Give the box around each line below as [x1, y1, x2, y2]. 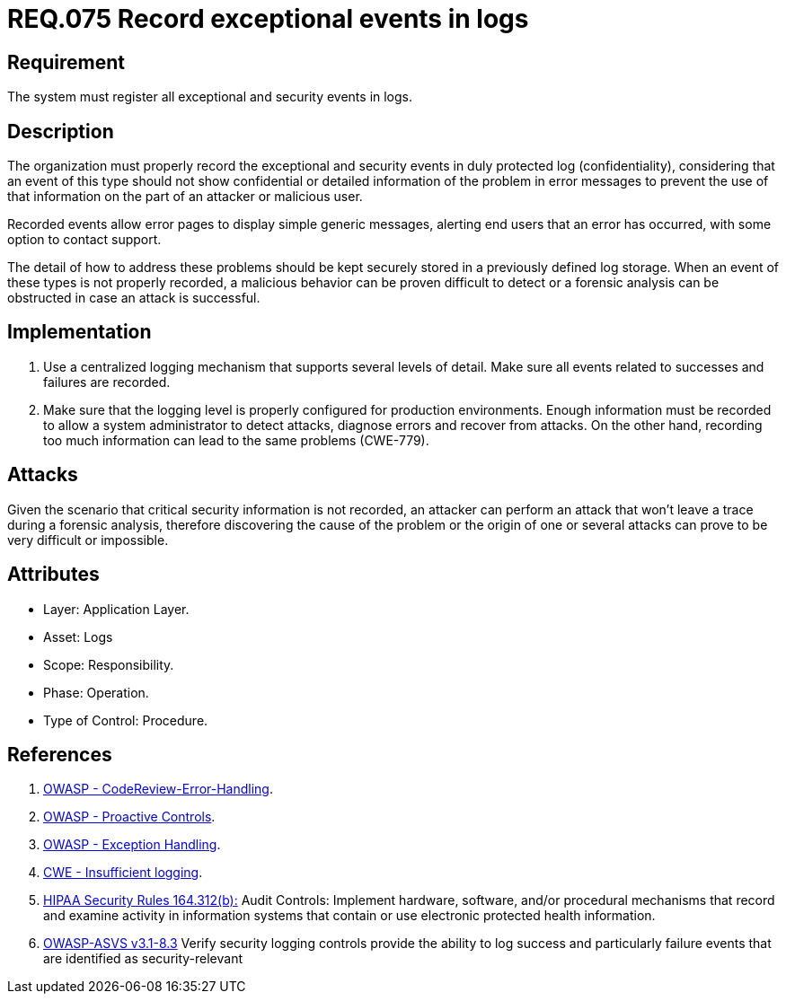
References [7, 742, 112, 766]
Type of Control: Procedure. [43, 712, 208, 728]
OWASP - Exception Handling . [43, 837, 221, 853]
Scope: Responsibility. [43, 656, 174, 672]
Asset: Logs [43, 628, 113, 645]
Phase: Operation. [43, 684, 149, 700]
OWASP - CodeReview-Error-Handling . [43, 781, 274, 797]
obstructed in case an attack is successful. [7, 290, 261, 306]
